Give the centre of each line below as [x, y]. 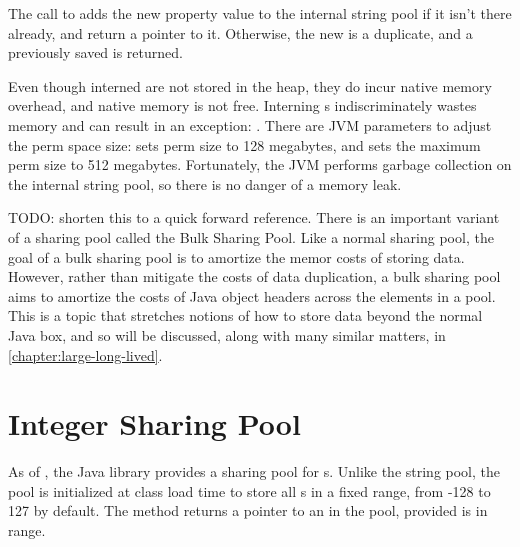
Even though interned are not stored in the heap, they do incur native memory [250, 85]
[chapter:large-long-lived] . [85, 354]
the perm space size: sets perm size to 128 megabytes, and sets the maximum [244, 144]
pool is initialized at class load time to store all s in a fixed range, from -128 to [249, 490]
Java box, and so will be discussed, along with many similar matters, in [227, 334]
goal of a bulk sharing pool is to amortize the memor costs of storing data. [236, 256]
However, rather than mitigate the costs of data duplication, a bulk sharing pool [254, 276]
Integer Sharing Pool [154, 423]
